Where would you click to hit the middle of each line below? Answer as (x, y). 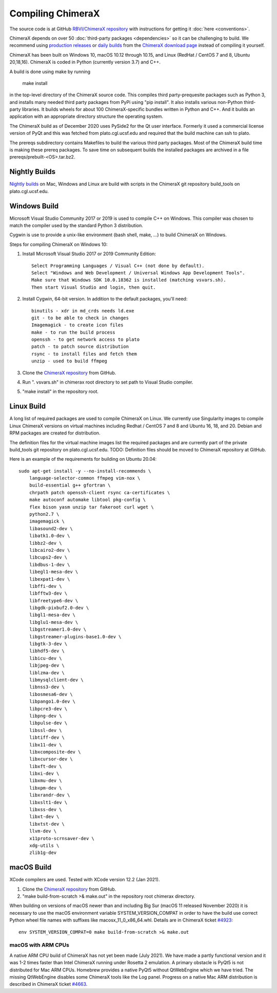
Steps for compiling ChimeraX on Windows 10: (58, 244)
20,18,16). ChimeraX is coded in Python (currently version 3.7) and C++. (85, 62)
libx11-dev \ (45, 745)
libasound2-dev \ (51, 528)
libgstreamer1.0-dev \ (58, 630)
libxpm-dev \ (45, 788)
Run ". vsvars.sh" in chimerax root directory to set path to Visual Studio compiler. (108, 382)
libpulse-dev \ (48, 723)
